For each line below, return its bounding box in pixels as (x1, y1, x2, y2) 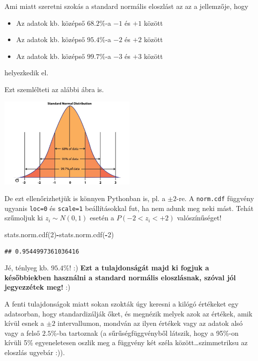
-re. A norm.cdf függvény (176, 193, 254, 204)
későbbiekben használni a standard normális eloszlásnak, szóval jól (4, 272, 236, 282)
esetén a (90, 212, 115, 223)
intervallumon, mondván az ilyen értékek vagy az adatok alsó (58, 318, 243, 328)
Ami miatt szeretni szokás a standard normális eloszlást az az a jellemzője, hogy (4, 1, 249, 11)
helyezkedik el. (4, 67, 49, 78)
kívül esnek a (4, 318, 44, 328)
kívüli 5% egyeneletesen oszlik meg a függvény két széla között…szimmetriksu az (4, 337, 248, 348)
